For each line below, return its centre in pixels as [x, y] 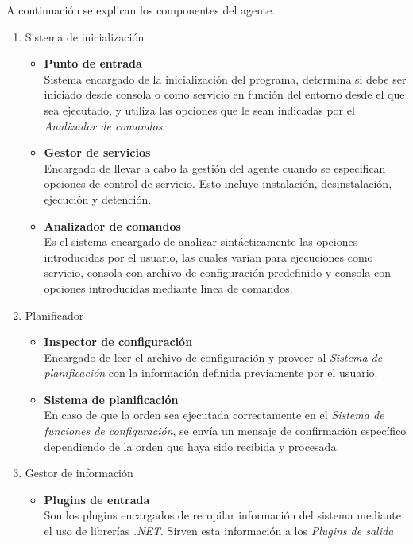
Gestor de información [79, 473]
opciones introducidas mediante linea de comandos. [168, 288]
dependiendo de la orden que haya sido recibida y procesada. [192, 446]
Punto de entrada [93, 63]
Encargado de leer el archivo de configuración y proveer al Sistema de [213, 357]
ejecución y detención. [98, 198]
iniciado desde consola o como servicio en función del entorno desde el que [224, 94]
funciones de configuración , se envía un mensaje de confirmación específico [225, 431]
